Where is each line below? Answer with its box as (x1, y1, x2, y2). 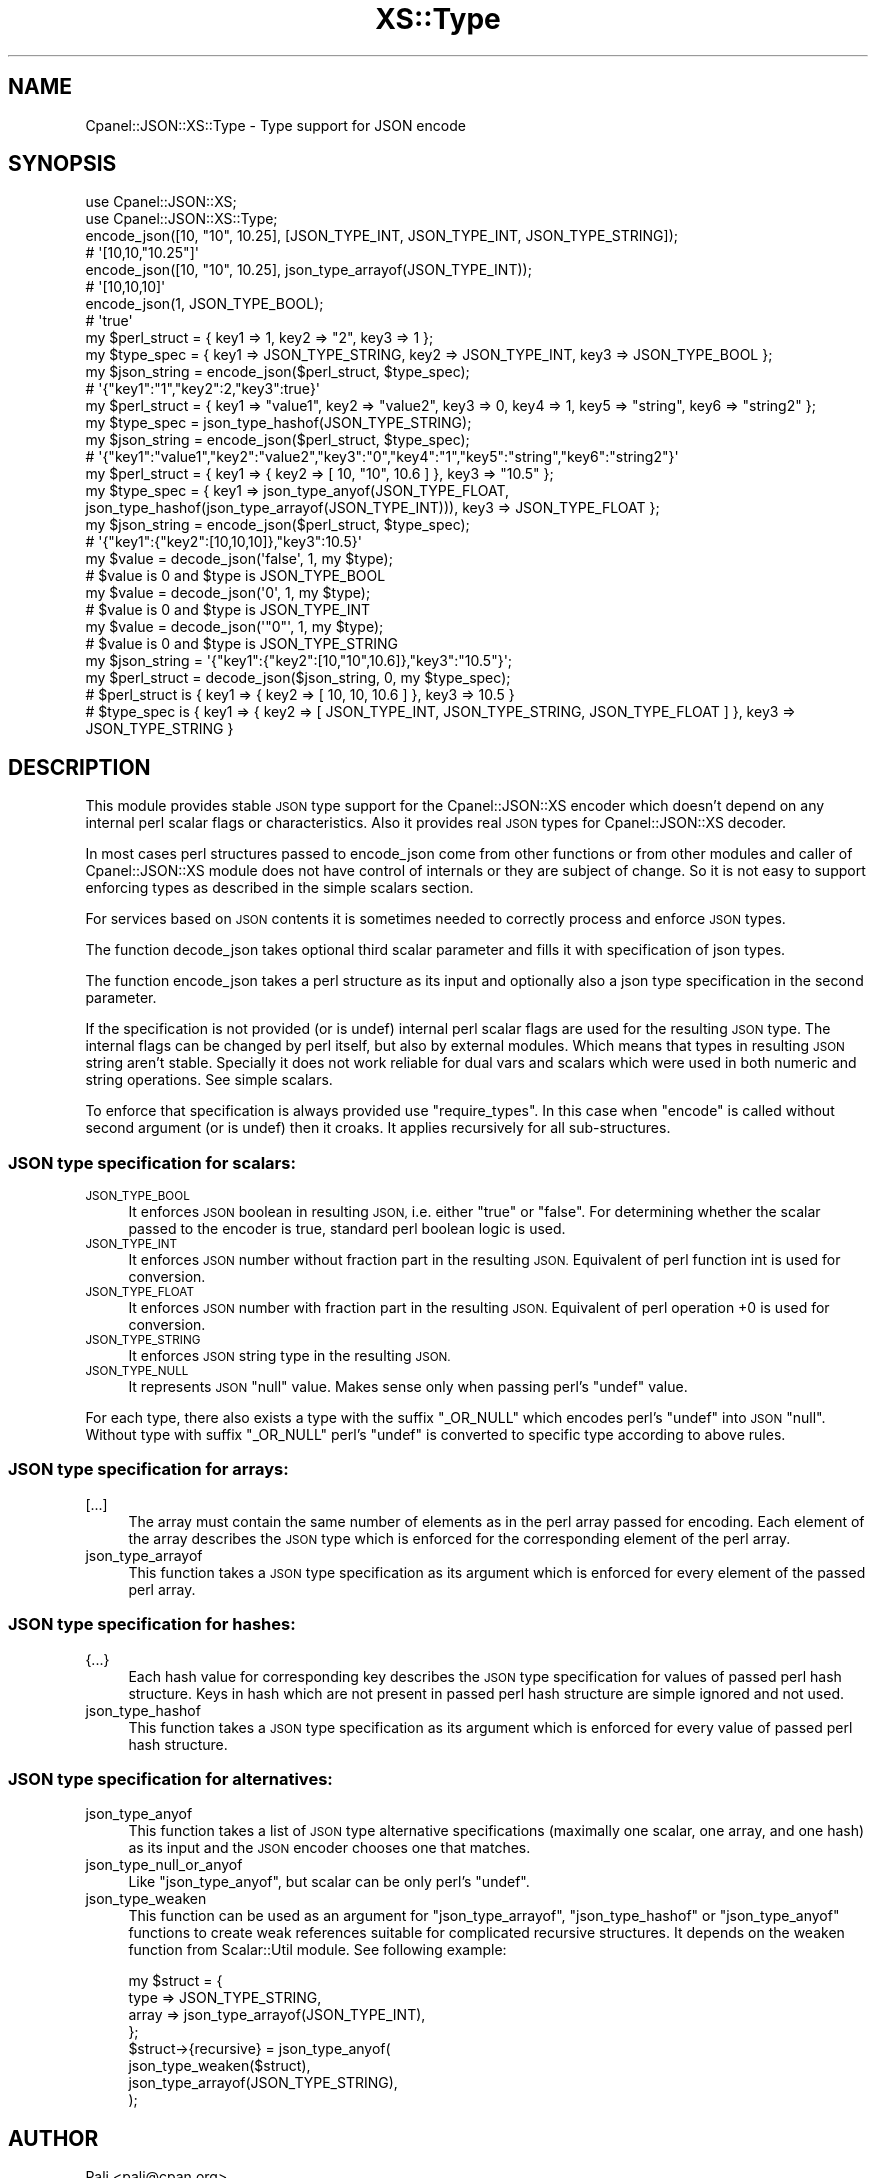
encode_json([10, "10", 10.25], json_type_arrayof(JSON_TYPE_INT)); (85, 261, 532, 279)
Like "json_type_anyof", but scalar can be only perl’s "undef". (128, 1873, 530, 1891)
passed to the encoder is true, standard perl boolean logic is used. (128, 1220, 566, 1238)
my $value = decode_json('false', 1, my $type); (85, 550, 393, 568)
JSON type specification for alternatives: (8, 1768, 333, 1789)
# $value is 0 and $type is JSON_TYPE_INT (85, 601, 371, 619)
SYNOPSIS (8, 151, 117, 177)
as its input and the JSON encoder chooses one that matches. (128, 1839, 531, 1857)
